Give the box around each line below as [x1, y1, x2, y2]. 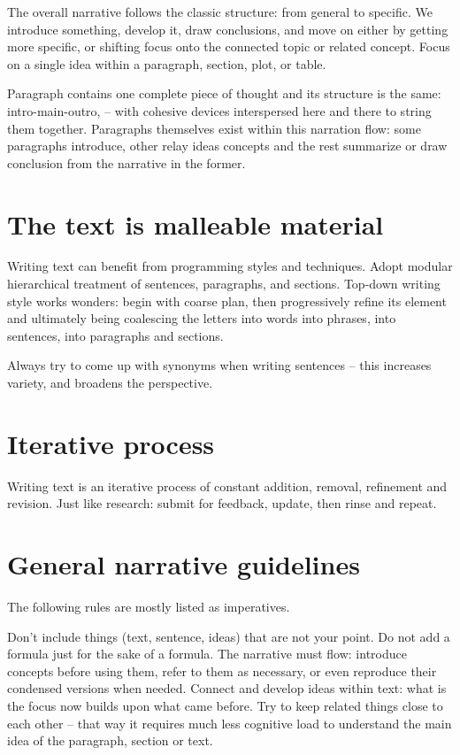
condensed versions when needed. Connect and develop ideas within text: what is [7, 679, 447, 697]
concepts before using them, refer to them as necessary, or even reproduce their [7, 661, 437, 680]
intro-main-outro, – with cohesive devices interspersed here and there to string [7, 101, 432, 119]
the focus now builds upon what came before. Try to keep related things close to [7, 697, 443, 715]
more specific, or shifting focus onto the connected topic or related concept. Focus [7, 37, 450, 56]
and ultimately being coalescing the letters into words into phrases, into [7, 309, 396, 327]
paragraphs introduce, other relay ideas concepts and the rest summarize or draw [7, 136, 448, 155]
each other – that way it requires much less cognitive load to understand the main [7, 713, 452, 732]
